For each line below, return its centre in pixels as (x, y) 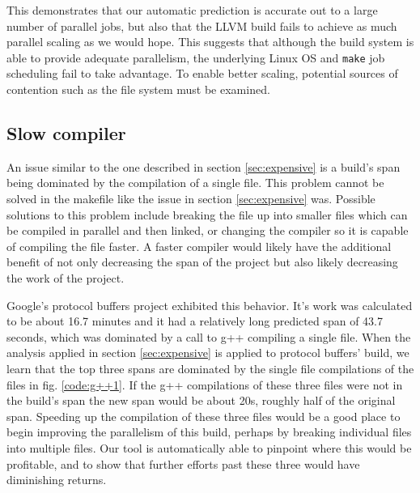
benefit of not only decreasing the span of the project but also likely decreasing (202, 262)
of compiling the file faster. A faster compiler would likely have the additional (199, 246)
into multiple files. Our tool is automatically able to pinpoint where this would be (209, 447)
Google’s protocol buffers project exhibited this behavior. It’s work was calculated (210, 305)
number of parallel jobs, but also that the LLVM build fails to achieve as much (202, 25)
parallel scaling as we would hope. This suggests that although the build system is (210, 42)
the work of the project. (66, 277)
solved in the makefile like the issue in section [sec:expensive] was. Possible (191, 199)
